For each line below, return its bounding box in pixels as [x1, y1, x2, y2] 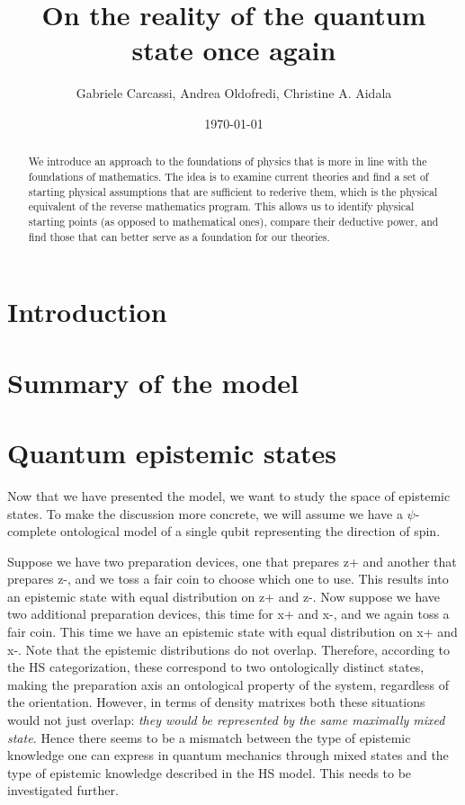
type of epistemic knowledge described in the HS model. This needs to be [7, 763, 412, 782]
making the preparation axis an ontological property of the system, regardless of [7, 675, 450, 693]
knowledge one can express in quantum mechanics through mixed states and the [7, 746, 449, 765]
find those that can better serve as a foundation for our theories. [28, 228, 330, 244]
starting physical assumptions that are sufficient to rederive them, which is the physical [28, 183, 438, 199]
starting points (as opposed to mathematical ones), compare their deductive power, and [28, 213, 439, 228]
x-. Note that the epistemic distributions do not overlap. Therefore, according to [7, 640, 450, 658]
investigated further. [7, 781, 119, 800]
